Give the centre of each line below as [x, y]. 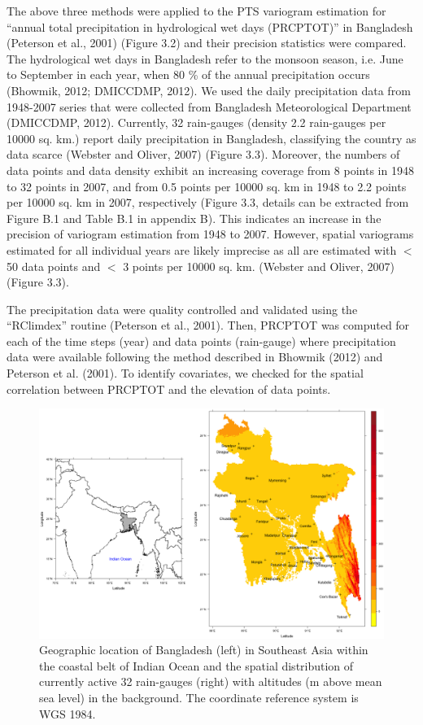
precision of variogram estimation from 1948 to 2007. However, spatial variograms [210, 234]
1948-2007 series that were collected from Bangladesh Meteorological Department [209, 106]
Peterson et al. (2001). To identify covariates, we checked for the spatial [185, 373]
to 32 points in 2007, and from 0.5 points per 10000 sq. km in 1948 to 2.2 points [207, 186]
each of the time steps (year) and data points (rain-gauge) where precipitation [201, 341]
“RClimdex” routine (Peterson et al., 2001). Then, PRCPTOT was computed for [208, 325]
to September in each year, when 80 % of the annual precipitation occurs [188, 74]
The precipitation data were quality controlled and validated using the [182, 309]
